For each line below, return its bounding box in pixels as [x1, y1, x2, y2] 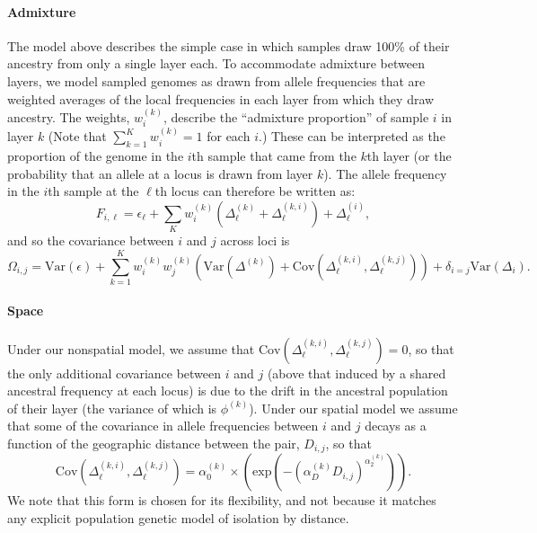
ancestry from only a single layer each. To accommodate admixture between [7, 54, 425, 73]
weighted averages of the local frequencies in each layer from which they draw [7, 89, 435, 108]
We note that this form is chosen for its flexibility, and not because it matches [7, 491, 436, 510]
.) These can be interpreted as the [259, 127, 445, 146]
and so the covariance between [7, 231, 174, 250]
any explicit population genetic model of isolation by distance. [7, 509, 349, 528]
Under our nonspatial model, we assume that [7, 339, 255, 358]
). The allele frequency [323, 164, 447, 182]
